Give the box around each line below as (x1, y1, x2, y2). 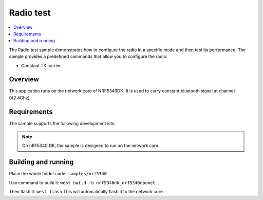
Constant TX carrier (21, 62, 61, 68)
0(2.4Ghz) (9, 95, 30, 101)
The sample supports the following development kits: (9, 120, 115, 126)
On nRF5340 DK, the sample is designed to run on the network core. (22, 143, 160, 148)
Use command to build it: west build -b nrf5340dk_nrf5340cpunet (9, 180, 156, 185)
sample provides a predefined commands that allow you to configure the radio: (9, 54, 168, 59)
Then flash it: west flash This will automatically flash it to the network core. (9, 189, 164, 195)
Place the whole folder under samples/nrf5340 (9, 171, 107, 177)
